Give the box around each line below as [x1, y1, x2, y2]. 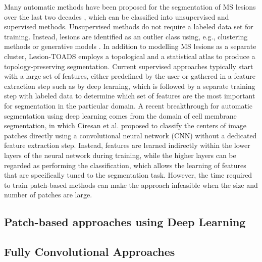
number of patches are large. [4, 189, 92, 200]
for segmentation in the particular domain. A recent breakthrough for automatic [4, 100, 252, 111]
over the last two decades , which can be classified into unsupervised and [4, 11, 229, 22]
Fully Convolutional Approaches [4, 244, 175, 259]
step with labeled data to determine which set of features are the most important [4, 90, 255, 101]
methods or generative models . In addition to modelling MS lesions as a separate [4, 41, 256, 51]
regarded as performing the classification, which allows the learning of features [4, 160, 246, 170]
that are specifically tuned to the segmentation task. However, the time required [4, 170, 252, 180]
